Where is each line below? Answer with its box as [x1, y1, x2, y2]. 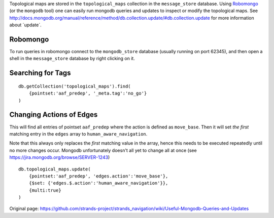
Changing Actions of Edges [9, 110, 98, 119]
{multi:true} [28, 187, 61, 193]
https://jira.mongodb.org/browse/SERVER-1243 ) [9, 154, 110, 160]
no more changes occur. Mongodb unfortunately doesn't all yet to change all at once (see [9, 147, 197, 153]
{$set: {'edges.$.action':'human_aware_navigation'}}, [28, 180, 168, 186]
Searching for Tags [9, 69, 71, 77]
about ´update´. [9, 22, 42, 28]
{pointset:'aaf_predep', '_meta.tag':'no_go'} [28, 91, 147, 96]
